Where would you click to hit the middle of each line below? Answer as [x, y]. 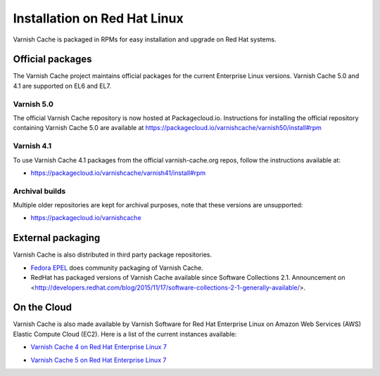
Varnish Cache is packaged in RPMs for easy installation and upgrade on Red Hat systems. [145, 39]
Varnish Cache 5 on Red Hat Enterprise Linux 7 [99, 360]
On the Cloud [42, 307]
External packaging [57, 238]
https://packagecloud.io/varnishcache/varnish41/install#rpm [118, 173]
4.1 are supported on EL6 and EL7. [62, 86]
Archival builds [39, 191]
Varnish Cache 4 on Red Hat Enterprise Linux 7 [99, 347]
